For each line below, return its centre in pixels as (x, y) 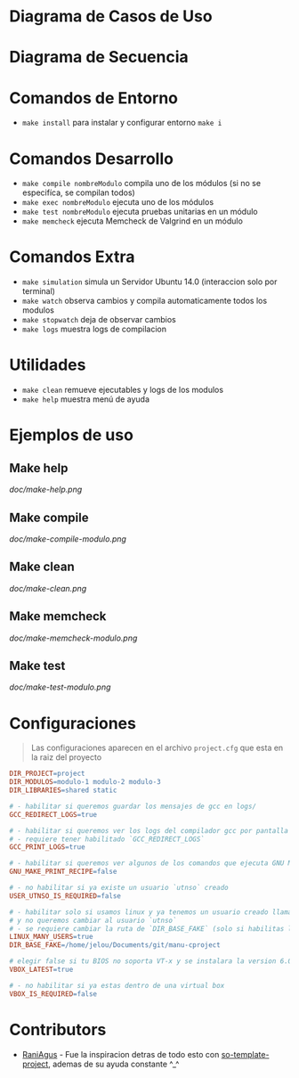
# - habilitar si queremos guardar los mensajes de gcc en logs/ (133, 806)
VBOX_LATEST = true (41, 970)
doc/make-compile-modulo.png (68, 539)
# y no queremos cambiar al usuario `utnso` (93, 920)
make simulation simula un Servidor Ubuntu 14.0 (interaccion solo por (149, 282)
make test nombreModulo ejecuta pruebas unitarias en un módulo (140, 212)
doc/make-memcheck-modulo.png (73, 638)
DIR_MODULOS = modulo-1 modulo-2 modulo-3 (85, 782)
